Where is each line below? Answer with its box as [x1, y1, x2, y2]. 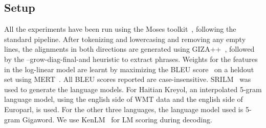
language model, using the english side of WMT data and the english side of [4, 94, 243, 104]
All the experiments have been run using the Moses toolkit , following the [4, 24, 236, 34]
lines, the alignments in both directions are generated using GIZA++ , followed [4, 44, 255, 54]
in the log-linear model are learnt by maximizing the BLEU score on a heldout [4, 63, 254, 74]
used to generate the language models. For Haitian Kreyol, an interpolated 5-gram [4, 83, 262, 94]
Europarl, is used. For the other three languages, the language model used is [4, 103, 243, 114]
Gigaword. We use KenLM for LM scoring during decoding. [22, 114, 212, 124]
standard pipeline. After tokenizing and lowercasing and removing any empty [4, 33, 246, 44]
